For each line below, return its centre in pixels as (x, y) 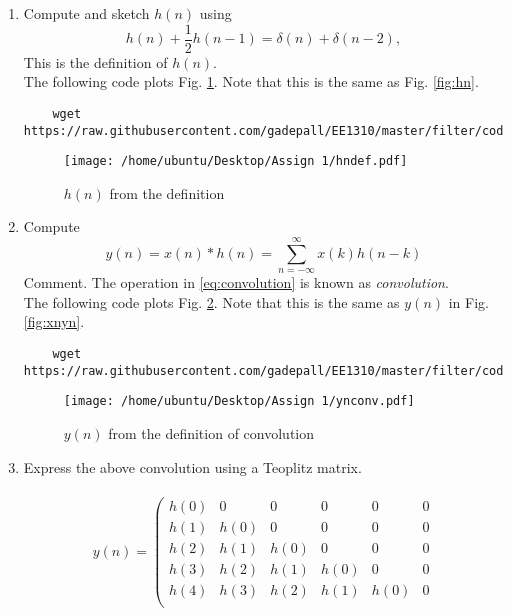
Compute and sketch (86, 13)
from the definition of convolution (211, 432)
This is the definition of (95, 61)
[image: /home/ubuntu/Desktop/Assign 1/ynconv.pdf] (239, 401)
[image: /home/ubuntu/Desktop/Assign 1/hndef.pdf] (235, 161)
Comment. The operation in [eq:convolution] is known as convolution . (236, 282)
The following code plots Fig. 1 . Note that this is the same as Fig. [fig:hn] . (251, 81)
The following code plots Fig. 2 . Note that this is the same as (211, 301)
